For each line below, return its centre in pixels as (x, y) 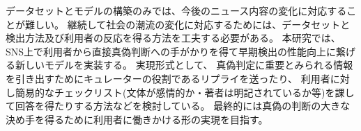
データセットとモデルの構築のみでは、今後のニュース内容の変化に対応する (176, 10)
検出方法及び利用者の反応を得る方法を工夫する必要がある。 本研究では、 (173, 38)
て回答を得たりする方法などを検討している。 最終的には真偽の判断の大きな (178, 106)
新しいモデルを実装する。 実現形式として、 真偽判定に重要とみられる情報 (184, 65)
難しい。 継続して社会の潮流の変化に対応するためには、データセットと (187, 24)
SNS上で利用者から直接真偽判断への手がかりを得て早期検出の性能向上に (171, 51)
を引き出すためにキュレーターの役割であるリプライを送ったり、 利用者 (168, 78)
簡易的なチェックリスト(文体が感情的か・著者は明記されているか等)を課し (185, 92)
